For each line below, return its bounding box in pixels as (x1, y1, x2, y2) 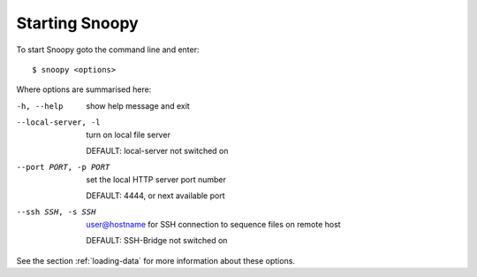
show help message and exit (86, 100, 190, 111)
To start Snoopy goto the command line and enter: (16, 44, 200, 55)
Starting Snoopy (16, 13, 139, 33)
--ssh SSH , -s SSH (16, 207, 96, 217)
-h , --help (16, 101, 64, 111)
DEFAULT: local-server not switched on (86, 145, 229, 156)
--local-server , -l (16, 118, 101, 127)
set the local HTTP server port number (86, 173, 227, 185)
